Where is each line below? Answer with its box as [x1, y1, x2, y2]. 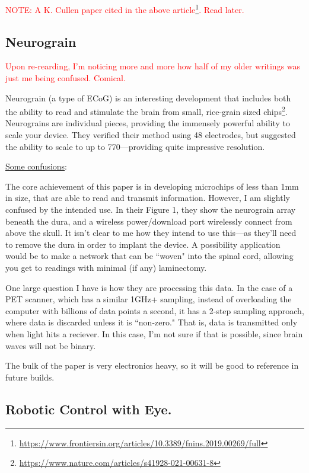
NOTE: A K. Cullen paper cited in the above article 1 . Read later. [5, 2, 244, 15]
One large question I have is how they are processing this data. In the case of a [5, 281, 293, 293]
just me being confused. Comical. [5, 72, 126, 84]
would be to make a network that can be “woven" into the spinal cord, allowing [5, 250, 294, 262]
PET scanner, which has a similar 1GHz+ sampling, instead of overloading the [5, 293, 292, 305]
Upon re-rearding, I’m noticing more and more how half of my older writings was [5, 60, 301, 72]
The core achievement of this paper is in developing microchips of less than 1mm [5, 180, 299, 192]
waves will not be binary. [5, 339, 96, 351]
